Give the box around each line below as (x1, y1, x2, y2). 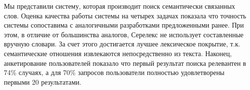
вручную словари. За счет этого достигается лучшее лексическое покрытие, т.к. (4, 39, 240, 49)
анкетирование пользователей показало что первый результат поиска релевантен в (4, 58, 246, 68)
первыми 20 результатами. (4, 76, 82, 87)
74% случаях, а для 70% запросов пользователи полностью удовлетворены (4, 67, 225, 77)
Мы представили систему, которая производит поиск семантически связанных (4, 1, 235, 11)
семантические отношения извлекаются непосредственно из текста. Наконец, (4, 48, 232, 58)
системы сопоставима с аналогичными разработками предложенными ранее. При (4, 20, 244, 30)
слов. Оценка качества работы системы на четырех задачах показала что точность (4, 10, 247, 20)
